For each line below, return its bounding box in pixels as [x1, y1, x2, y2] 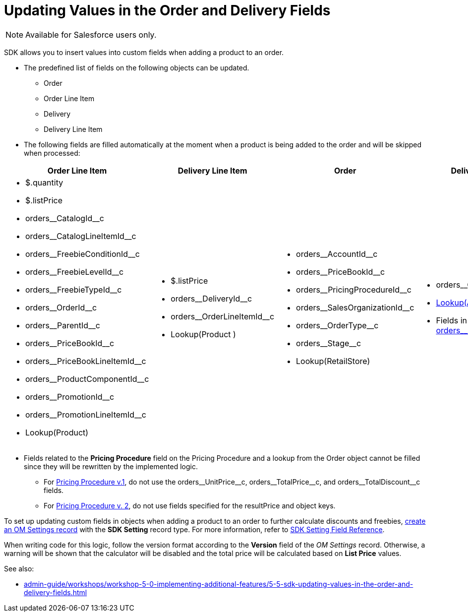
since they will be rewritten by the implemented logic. [24, 462, 198, 471]
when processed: [24, 148, 80, 157]
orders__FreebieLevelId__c [25, 266, 124, 277]
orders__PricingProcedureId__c [296, 284, 411, 295]
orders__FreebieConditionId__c [25, 248, 140, 259]
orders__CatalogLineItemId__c [25, 231, 136, 241]
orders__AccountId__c [296, 248, 378, 259]
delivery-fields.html [24, 588, 87, 597]
